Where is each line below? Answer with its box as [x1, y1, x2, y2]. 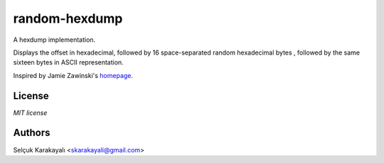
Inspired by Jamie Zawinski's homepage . [13, 71, 134, 79]
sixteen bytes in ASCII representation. [13, 58, 124, 67]
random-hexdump [13, 11, 123, 26]
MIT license [13, 108, 48, 117]
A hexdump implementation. [13, 35, 96, 44]
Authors [13, 127, 50, 139]
